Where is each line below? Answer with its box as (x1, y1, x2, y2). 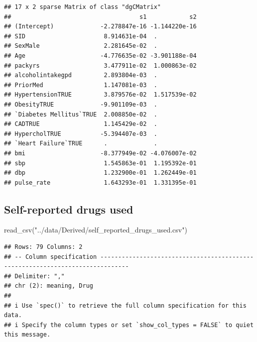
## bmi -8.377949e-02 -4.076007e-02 (4, 149, 197, 157)
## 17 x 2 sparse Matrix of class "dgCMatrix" (4, 3, 161, 10)
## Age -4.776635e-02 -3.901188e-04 (4, 52, 197, 59)
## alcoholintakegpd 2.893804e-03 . (4, 72, 157, 79)
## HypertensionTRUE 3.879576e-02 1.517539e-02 (4, 91, 197, 99)
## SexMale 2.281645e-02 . (4, 42, 157, 50)
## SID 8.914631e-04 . (4, 32, 157, 40)
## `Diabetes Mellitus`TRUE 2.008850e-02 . (4, 111, 157, 118)
